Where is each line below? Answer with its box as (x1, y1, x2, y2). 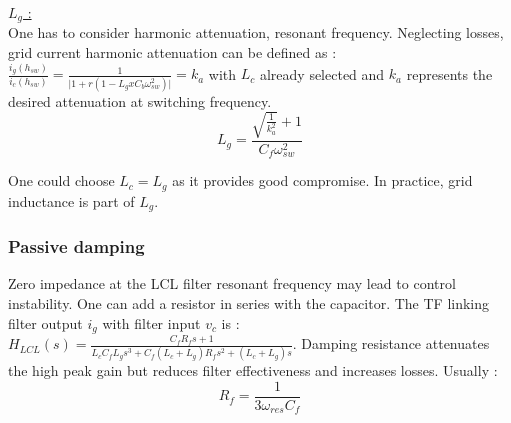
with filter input (102, 312, 201, 333)
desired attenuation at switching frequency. (8, 90, 272, 111)
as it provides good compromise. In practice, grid (172, 170, 473, 191)
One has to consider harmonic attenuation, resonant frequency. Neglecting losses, (8, 22, 504, 43)
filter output (8, 312, 83, 333)
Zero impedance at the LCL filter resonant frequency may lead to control (8, 273, 456, 294)
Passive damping (8, 234, 145, 259)
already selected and (259, 63, 385, 84)
